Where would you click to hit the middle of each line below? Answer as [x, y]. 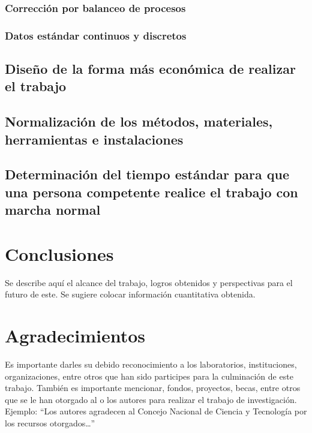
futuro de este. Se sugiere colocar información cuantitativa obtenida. [130, 294]
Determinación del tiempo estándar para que [147, 174]
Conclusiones [59, 253]
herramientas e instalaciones [94, 139]
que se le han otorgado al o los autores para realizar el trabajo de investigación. [151, 399]
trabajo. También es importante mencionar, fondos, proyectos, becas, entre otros [153, 388]
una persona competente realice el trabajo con [151, 192]
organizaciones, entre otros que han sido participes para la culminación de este [149, 376]
